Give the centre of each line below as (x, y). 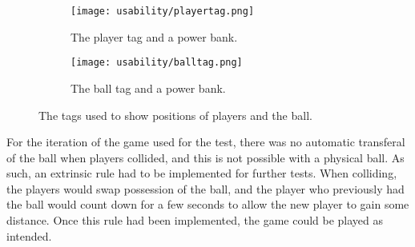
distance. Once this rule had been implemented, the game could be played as (195, 220)
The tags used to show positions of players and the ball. (175, 115)
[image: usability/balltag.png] (157, 63)
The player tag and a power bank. (154, 36)
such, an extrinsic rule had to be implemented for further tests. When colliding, (202, 173)
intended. (29, 235)
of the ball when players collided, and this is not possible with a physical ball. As (205, 157)
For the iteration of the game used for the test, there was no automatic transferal (206, 142)
